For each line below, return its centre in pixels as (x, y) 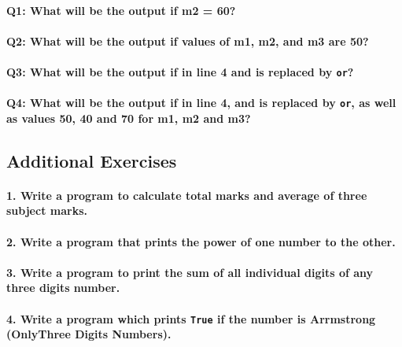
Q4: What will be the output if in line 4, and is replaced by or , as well (201, 103)
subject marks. (47, 210)
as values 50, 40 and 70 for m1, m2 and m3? (129, 118)
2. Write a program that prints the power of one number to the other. (201, 241)
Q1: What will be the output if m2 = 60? (121, 10)
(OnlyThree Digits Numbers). (89, 334)
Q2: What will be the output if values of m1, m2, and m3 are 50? (188, 41)
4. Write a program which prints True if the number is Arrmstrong (191, 318)
